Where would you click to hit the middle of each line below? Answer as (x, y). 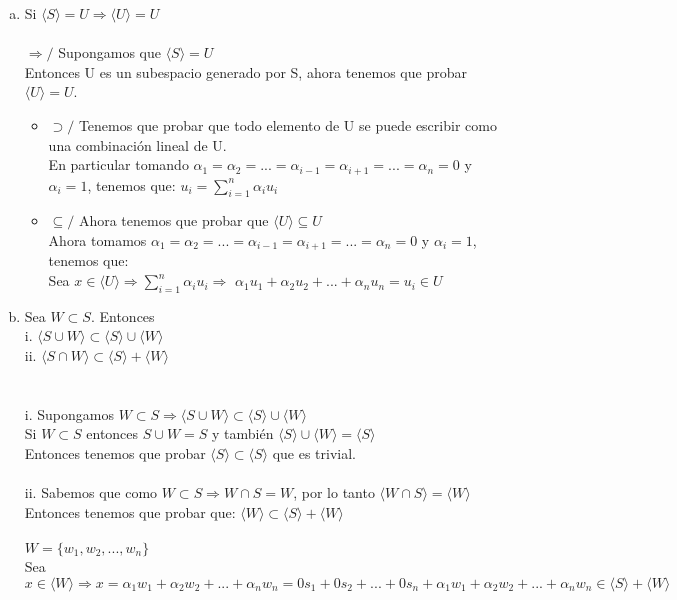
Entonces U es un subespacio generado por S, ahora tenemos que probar (245, 71)
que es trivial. (314, 453)
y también (243, 433)
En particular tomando (118, 164)
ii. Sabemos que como (91, 492)
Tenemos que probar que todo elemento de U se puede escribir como (287, 124)
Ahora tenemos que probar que (173, 220)
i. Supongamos (69, 413)
